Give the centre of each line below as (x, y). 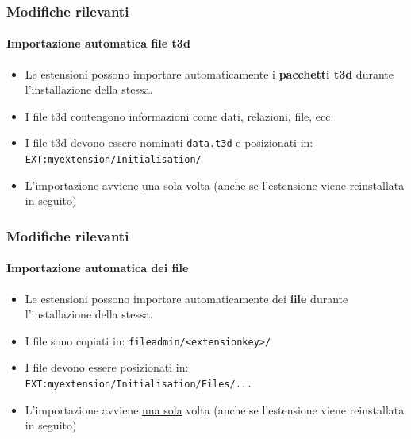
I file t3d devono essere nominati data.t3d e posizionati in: (169, 142)
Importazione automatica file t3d (98, 43)
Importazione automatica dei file (98, 268)
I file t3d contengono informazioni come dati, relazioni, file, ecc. (179, 116)
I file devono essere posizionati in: (107, 367)
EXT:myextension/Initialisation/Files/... (139, 384)
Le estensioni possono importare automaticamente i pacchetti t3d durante (209, 73)
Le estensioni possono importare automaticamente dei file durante (186, 298)
